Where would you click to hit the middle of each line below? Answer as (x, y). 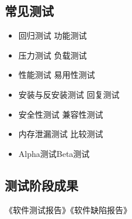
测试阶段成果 (41, 185)
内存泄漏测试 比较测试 (61, 134)
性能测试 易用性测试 (57, 75)
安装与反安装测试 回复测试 (69, 94)
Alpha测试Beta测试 (54, 153)
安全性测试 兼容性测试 (61, 114)
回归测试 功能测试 (53, 35)
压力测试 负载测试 (53, 55)
